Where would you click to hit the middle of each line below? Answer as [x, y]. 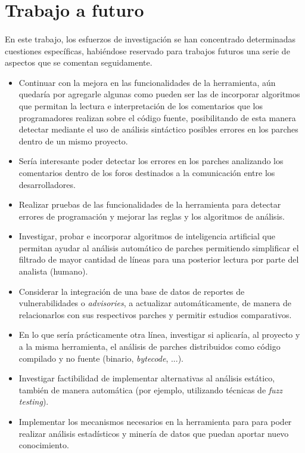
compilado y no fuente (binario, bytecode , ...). [101, 358]
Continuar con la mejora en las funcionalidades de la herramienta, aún [147, 82]
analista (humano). [53, 271]
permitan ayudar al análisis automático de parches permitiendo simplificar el [159, 247]
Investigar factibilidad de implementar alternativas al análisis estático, [147, 378]
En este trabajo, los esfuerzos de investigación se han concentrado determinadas [150, 38]
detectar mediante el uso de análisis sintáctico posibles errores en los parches [158, 129]
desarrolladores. [47, 184]
